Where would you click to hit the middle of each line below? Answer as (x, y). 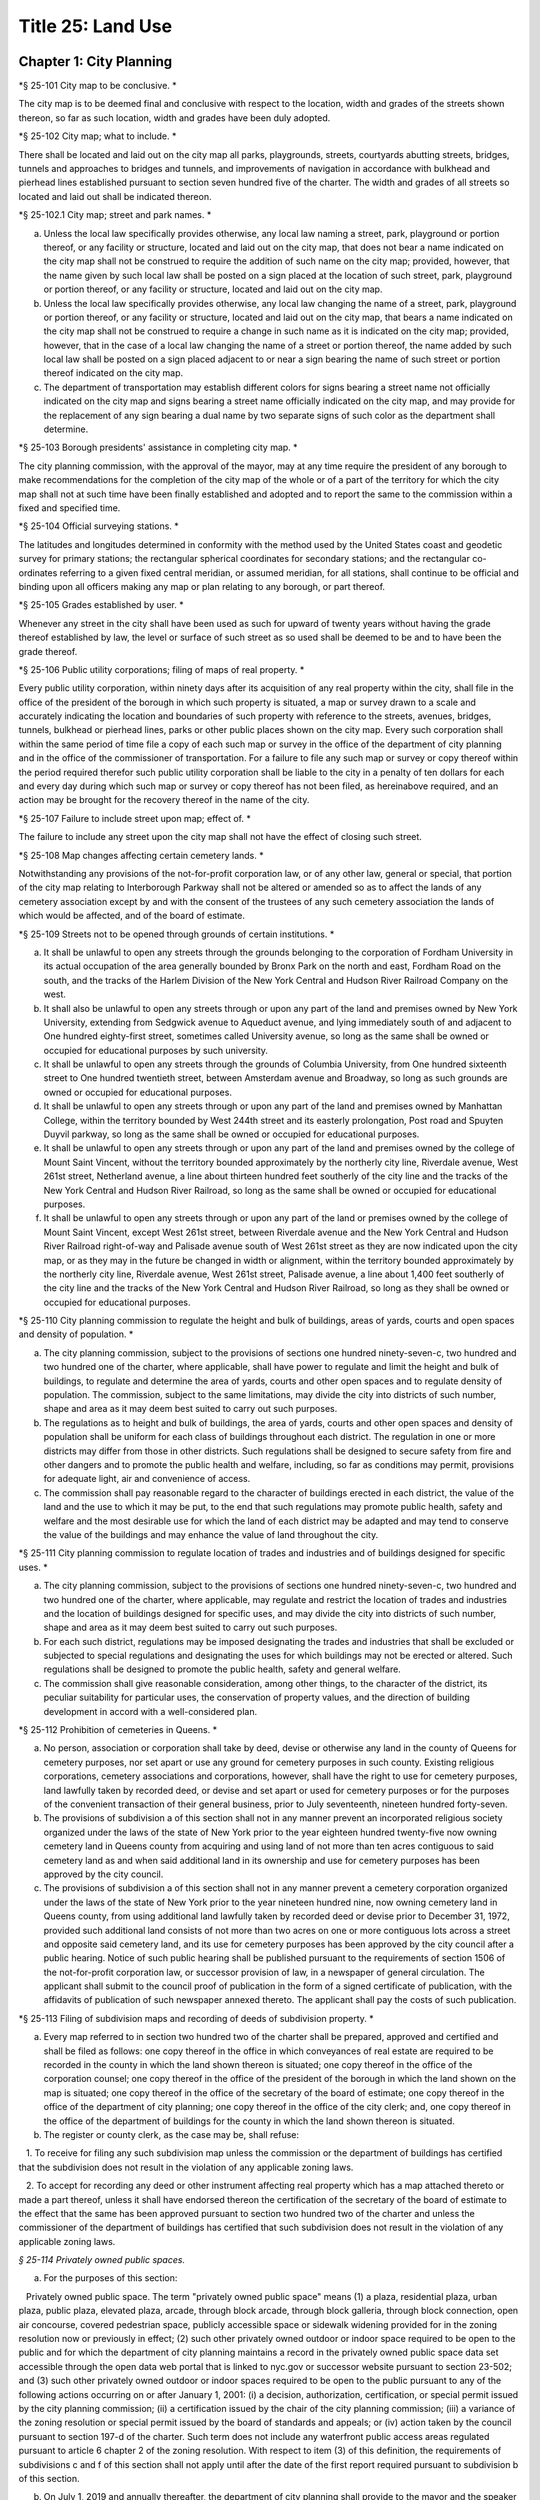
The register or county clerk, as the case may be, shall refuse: (171, 2134)
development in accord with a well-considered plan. (150, 1711)
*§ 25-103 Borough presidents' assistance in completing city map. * (158, 447)
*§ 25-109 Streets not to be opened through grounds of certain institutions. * (176, 934)
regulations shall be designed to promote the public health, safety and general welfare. (222, 1669)
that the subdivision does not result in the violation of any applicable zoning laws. (186, 2167)
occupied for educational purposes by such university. (156, 1050)
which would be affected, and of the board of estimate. (131, 916)
